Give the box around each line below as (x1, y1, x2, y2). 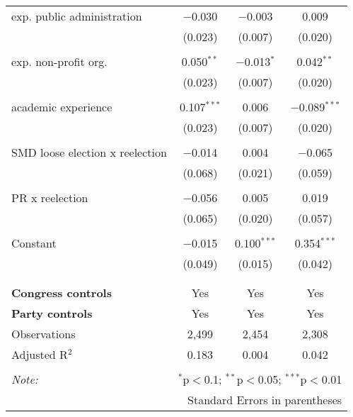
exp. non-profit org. (11, 53, 108, 69)
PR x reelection (11, 189, 88, 206)
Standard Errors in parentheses (187, 391, 342, 408)
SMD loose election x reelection (11, 144, 167, 160)
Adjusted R (11, 346, 68, 362)
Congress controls (11, 284, 112, 301)
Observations (11, 326, 76, 342)
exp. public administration (11, 8, 142, 24)
